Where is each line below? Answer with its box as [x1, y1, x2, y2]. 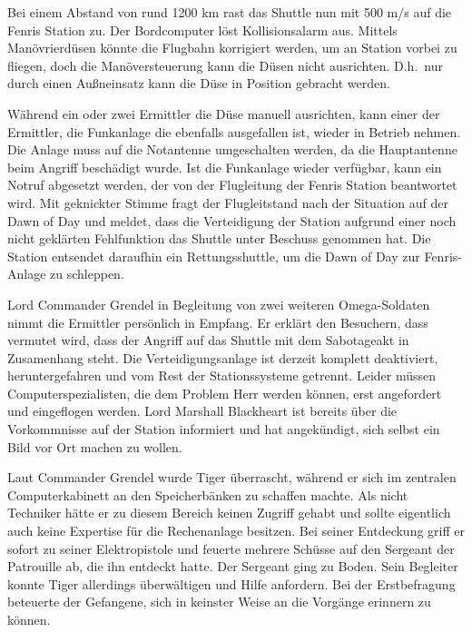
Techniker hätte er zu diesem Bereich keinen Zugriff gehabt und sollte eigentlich [7, 503, 451, 522]
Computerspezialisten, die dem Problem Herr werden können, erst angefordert [7, 383, 442, 402]
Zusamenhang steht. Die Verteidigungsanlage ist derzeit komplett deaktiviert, [7, 348, 438, 367]
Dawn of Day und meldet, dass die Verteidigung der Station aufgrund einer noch [7, 211, 457, 230]
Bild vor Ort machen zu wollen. [7, 437, 182, 456]
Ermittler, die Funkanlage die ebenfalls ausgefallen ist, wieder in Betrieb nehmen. [7, 122, 461, 141]
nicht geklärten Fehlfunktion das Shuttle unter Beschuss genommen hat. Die [7, 229, 431, 248]
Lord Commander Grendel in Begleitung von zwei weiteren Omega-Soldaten [7, 294, 430, 313]
